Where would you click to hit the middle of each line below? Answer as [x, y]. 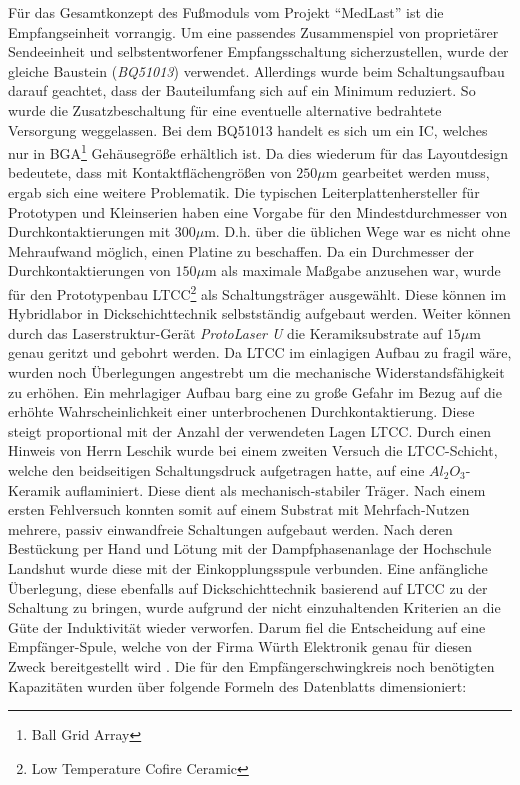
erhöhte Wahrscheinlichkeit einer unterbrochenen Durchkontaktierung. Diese [241, 411]
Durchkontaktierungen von [89, 270]
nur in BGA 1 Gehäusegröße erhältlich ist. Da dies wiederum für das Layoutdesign [258, 151]
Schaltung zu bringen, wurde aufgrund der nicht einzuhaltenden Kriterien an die [254, 607]
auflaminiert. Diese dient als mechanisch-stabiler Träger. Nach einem [275, 489]
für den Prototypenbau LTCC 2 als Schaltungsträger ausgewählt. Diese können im [257, 292]
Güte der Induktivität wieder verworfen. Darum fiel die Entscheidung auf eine [247, 626]
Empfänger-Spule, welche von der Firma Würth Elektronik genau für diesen [240, 646]
